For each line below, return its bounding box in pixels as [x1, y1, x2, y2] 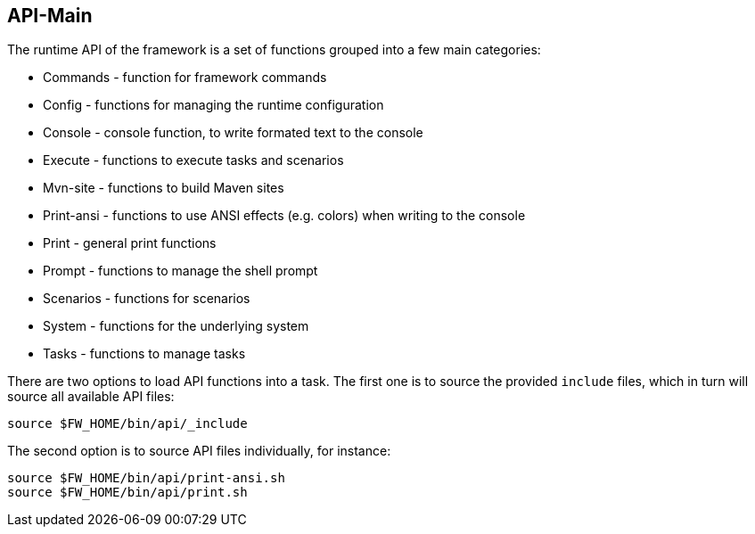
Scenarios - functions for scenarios [43, 291, 250, 307]
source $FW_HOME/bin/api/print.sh [7, 485, 248, 500]
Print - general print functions [43, 235, 217, 251]
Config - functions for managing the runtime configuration [43, 97, 384, 113]
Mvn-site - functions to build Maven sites [43, 180, 284, 196]
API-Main [7, 4, 93, 27]
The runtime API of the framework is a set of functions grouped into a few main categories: [7, 42, 541, 58]
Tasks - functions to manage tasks [43, 346, 246, 362]
